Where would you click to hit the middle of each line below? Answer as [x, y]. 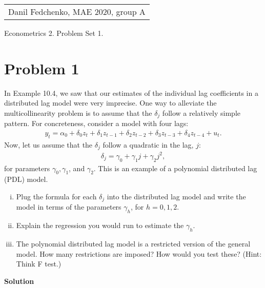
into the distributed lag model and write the [176, 196]
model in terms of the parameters [69, 207]
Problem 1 [42, 68]
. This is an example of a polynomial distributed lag [175, 168]
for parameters [27, 168]
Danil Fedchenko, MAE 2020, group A [77, 12]
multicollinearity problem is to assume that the [78, 112]
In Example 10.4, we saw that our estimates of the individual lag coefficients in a [131, 92]
